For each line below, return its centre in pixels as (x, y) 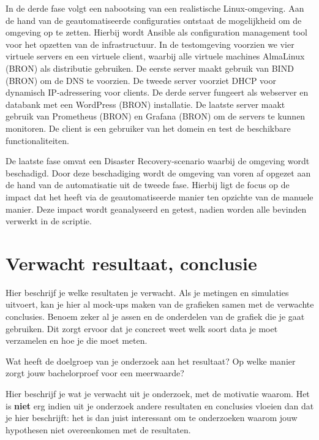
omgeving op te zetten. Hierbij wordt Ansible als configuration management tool (156, 32)
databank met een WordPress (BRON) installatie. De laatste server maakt (145, 104)
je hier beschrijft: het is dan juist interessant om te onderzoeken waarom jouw (152, 418)
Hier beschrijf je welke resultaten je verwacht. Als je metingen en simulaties (147, 292)
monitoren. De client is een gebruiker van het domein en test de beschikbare (148, 128)
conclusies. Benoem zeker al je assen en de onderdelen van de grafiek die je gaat (155, 316)
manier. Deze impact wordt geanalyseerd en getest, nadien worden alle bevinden (156, 209)
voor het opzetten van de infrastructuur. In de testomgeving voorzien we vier (150, 44)
